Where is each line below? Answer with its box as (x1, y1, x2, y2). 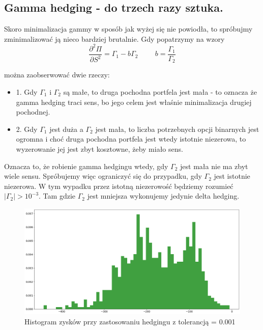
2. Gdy (16, 123, 38, 134)
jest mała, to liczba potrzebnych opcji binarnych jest (95, 123, 259, 134)
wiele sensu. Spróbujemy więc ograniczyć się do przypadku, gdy (4, 171, 202, 181)
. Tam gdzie (39, 190, 75, 201)
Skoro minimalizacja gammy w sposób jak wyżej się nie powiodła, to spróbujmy (4, 23, 253, 34)
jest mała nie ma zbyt (180, 160, 248, 171)
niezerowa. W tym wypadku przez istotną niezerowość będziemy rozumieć (4, 180, 233, 191)
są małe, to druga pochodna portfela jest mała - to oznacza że (63, 87, 257, 97)
